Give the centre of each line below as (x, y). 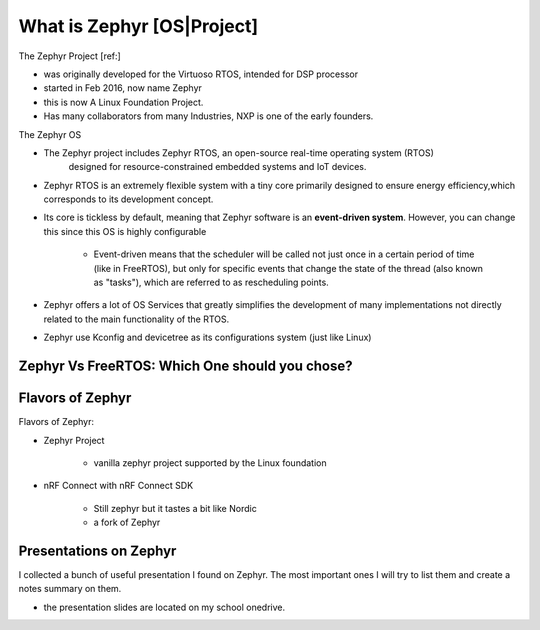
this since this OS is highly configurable (125, 231)
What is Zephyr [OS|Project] (138, 26)
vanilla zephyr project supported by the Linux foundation (210, 462)
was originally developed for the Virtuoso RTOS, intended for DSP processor (201, 74)
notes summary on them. (70, 589)
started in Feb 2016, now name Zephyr (122, 88)
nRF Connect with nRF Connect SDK (118, 486)
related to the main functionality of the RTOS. (136, 319)
